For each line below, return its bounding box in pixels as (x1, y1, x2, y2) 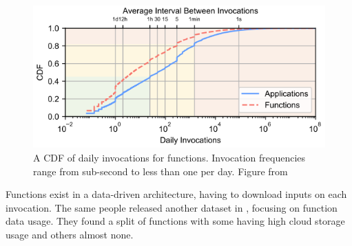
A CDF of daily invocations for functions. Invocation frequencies (33, 150, 306, 165)
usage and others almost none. (6, 227, 134, 242)
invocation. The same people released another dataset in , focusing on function (6, 200, 338, 214)
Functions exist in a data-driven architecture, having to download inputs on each (6, 187, 347, 201)
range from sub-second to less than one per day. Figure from (33, 164, 288, 178)
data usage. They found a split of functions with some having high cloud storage (6, 214, 345, 228)
